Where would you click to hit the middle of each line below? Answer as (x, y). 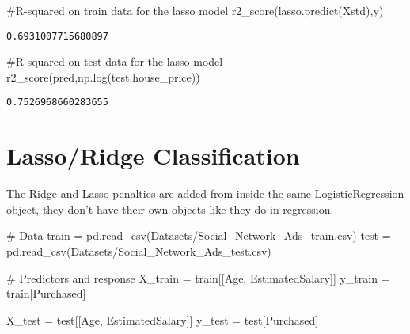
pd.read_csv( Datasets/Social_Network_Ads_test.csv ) (139, 251)
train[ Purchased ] (46, 293)
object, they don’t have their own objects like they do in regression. (170, 209)
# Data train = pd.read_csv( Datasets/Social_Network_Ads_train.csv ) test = (199, 235)
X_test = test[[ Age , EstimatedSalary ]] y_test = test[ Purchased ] (163, 319)
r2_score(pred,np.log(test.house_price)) (103, 76)
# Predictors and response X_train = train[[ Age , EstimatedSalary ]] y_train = (198, 277)
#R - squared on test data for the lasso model (115, 61)
